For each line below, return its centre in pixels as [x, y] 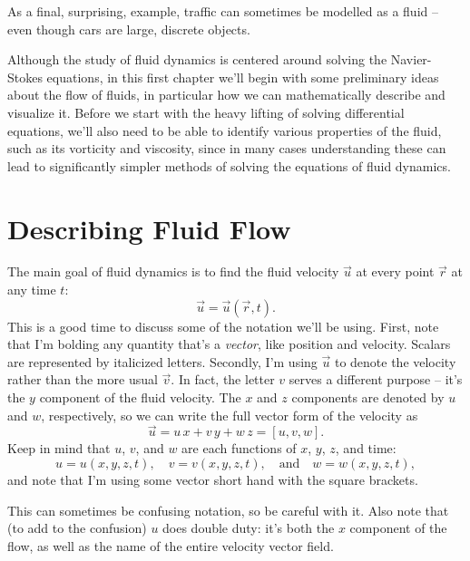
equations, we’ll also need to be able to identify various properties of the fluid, [225, 130]
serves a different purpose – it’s [376, 379]
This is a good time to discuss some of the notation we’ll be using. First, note [223, 326]
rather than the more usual [83, 379]
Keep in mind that [59, 448]
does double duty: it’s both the [249, 528]
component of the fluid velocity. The [140, 397]
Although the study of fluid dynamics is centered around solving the [197, 59]
